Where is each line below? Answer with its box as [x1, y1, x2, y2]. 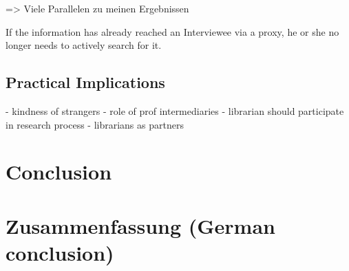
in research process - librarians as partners [6, 117, 184, 131]
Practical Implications [6, 72, 165, 93]
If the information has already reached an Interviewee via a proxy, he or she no [6, 24, 339, 39]
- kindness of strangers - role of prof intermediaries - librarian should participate [6, 103, 344, 118]
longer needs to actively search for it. [6, 38, 162, 52]
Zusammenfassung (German [6, 211, 275, 239]
